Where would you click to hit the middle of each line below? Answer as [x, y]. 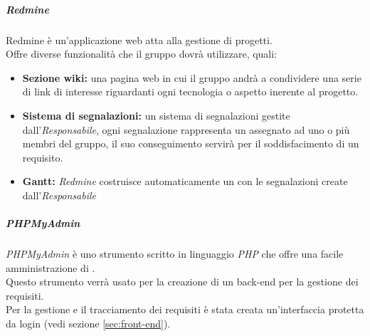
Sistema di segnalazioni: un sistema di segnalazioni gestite [156, 115]
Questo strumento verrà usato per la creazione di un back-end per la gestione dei [182, 282]
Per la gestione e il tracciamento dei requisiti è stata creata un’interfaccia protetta [185, 309]
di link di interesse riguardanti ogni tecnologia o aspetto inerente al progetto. [190, 91]
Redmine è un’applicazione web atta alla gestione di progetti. [139, 40]
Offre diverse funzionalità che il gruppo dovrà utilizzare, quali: [142, 54]
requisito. [43, 157]
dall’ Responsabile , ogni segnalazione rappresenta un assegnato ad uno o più [186, 129]
